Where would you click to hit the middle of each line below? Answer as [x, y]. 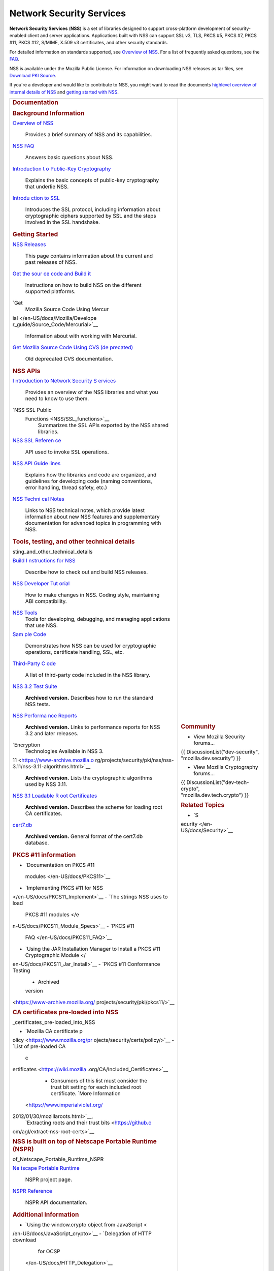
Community [198, 727]
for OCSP [49, 1251]
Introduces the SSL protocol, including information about [93, 209]
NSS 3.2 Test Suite [35, 686]
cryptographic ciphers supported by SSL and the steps [91, 216]
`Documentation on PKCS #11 [60, 865]
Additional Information [46, 1215]
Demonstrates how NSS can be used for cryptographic [91, 646]
